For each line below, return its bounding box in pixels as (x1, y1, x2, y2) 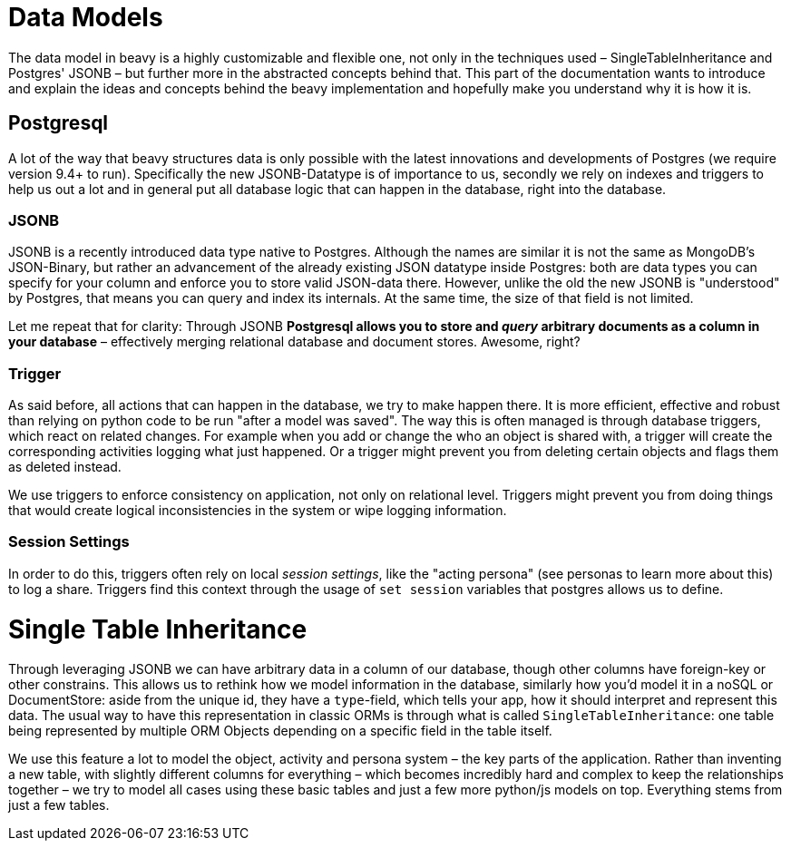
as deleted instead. (8, 459, 122, 475)
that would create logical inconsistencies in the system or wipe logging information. (8, 502, 507, 519)
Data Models (8, 2, 163, 33)
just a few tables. (8, 797, 110, 814)
